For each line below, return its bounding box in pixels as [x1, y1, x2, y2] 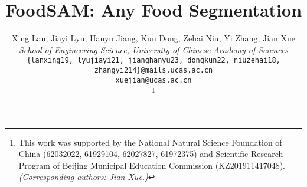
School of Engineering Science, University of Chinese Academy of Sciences [18, 43, 289, 55]
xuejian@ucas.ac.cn [115, 76, 192, 84]
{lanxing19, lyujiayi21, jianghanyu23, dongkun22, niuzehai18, [27, 56, 280, 65]
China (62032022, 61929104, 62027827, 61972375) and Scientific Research [18, 147, 283, 160]
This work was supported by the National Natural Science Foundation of [18, 136, 282, 148]
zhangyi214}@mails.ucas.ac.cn [94, 65, 213, 74]
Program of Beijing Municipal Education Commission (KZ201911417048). [18, 159, 285, 171]
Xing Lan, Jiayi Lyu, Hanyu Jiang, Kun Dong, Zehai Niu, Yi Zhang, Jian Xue [12, 32, 295, 44]
